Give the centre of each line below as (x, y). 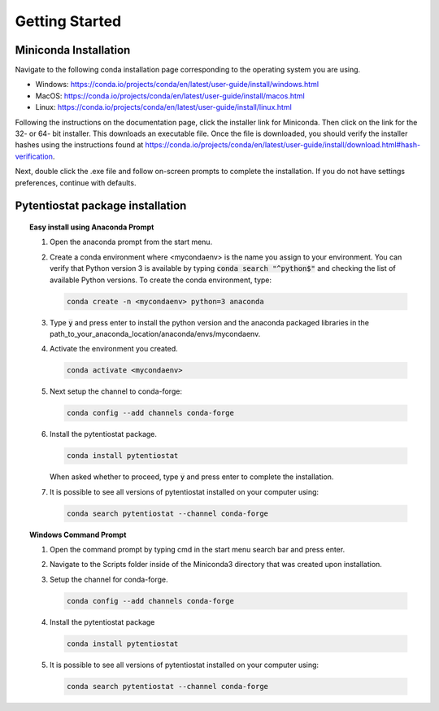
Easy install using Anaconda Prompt (92, 227)
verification (34, 156)
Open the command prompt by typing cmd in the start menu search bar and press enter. (198, 549)
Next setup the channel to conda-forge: (116, 391)
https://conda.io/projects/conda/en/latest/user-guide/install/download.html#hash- (283, 145)
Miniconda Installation (73, 50)
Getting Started (68, 21)
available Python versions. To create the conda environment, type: (161, 280)
